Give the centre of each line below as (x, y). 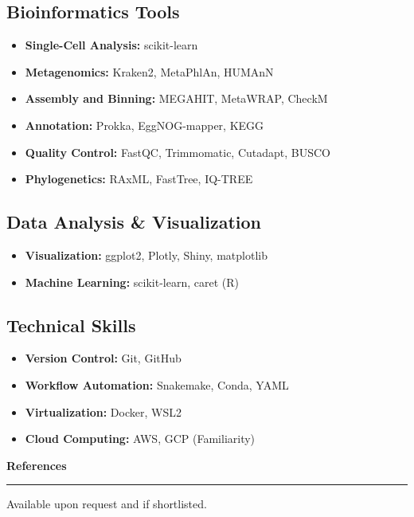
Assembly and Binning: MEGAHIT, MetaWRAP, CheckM (176, 98)
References (37, 465)
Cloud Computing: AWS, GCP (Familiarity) (140, 439)
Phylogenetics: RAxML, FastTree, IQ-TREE (139, 179)
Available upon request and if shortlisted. (107, 504)
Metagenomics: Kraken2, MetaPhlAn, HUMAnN (149, 71)
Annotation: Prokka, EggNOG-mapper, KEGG (145, 125)
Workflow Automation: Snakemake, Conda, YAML (157, 384)
